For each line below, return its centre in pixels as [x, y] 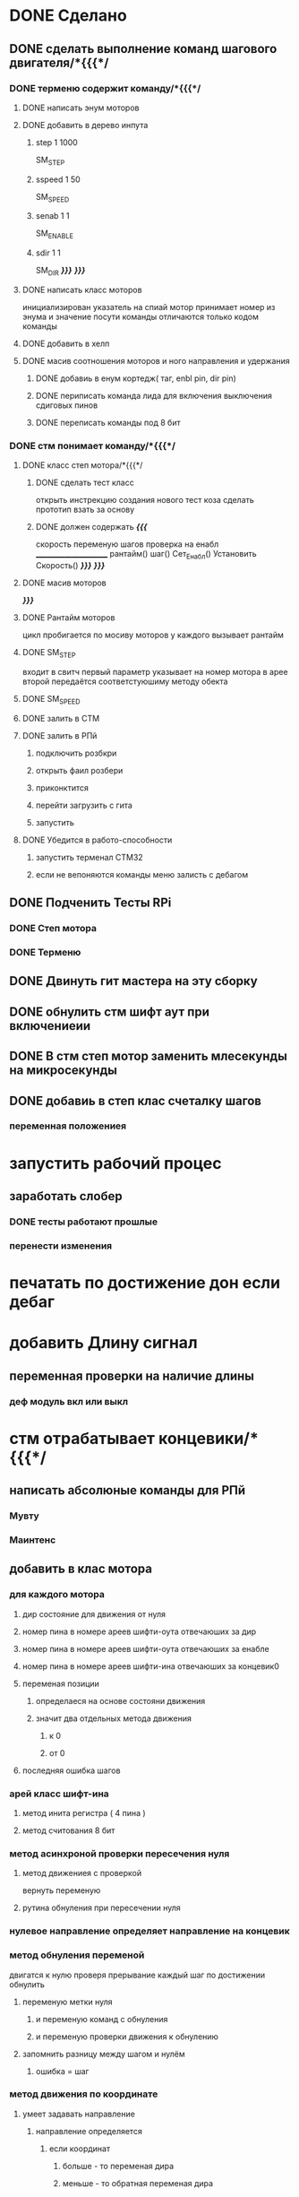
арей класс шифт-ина [59, 1794]
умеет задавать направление [79, 2114]
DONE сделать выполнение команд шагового [143, 49]
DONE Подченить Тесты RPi [90, 903]
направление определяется [89, 2131]
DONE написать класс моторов [82, 290]
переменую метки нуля [68, 2002]
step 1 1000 [56, 142]
